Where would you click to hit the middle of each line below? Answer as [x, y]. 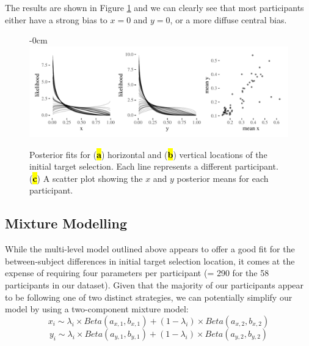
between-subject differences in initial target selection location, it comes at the [150, 261]
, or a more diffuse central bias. [228, 19]
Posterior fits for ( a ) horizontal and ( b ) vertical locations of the [148, 154]
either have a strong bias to [56, 19]
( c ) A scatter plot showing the [86, 178]
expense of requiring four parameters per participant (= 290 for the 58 [137, 273]
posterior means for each [223, 178]
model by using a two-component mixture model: [97, 309]
